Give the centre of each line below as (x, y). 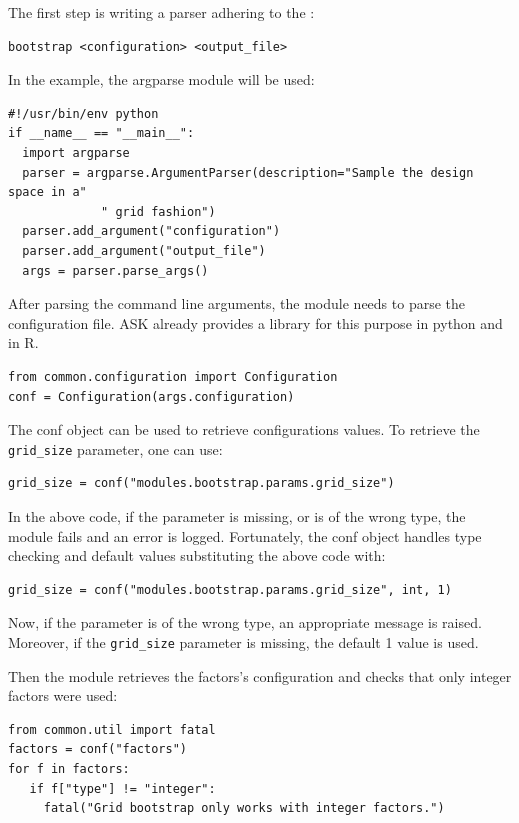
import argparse (76, 152)
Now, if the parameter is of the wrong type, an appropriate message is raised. (245, 622)
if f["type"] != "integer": (122, 788)
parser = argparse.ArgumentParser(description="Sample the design (248, 172)
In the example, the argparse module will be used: (161, 79)
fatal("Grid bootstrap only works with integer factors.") (244, 808)
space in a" (47, 192)
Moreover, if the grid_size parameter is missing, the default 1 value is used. (243, 641)
